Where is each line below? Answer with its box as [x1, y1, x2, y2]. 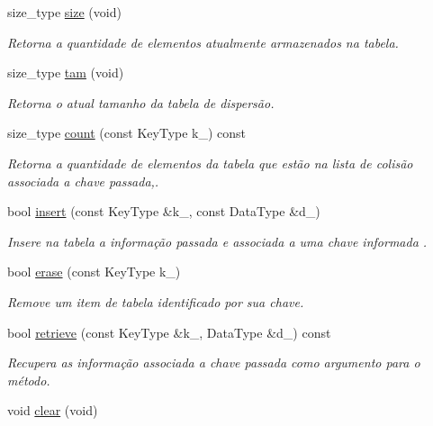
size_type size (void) [7, 3, 122, 21]
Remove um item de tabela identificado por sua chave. [7, 292, 304, 311]
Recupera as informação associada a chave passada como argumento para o [7, 353, 420, 372]
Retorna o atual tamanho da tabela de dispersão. [7, 93, 275, 112]
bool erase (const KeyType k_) [7, 262, 181, 281]
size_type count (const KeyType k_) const [7, 123, 247, 142]
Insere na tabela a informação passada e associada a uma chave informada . [7, 231, 428, 250]
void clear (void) [7, 401, 98, 420]
